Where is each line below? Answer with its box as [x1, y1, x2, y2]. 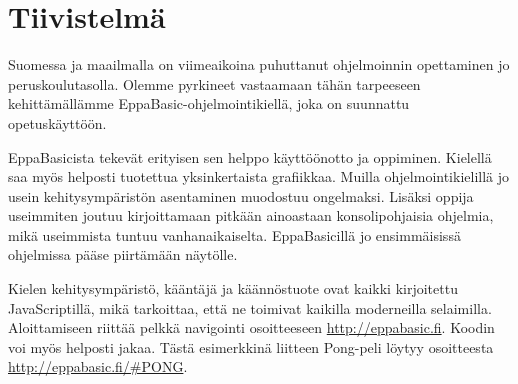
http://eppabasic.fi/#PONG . [8, 356, 188, 377]
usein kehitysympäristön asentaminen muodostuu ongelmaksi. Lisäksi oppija [8, 185, 474, 206]
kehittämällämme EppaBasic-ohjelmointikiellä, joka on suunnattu [8, 93, 410, 114]
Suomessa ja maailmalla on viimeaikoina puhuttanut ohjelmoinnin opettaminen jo [8, 54, 510, 75]
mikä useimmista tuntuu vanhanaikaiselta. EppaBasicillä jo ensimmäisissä [8, 224, 461, 245]
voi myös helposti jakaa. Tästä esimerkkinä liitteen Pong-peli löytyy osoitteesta [8, 336, 494, 357]
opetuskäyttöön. [8, 112, 107, 133]
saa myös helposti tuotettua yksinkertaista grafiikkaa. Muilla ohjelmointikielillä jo [8, 166, 510, 187]
